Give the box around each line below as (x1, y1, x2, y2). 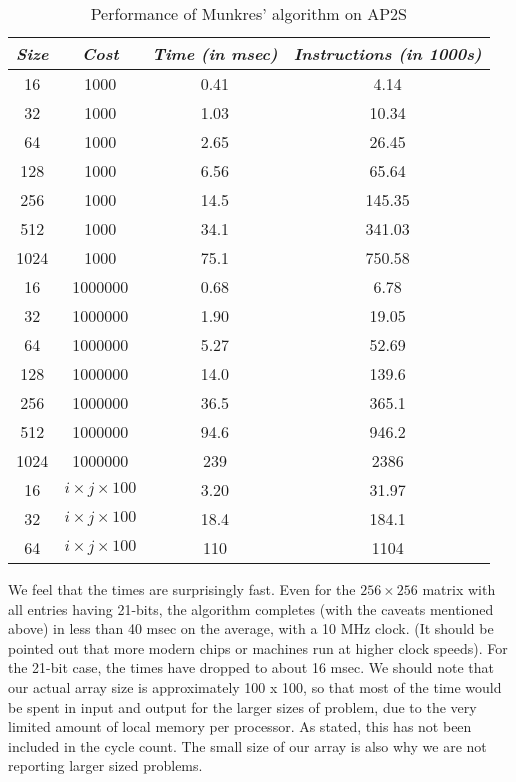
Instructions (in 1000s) (293, 42, 482, 65)
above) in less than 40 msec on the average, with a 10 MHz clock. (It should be (8, 618, 494, 639)
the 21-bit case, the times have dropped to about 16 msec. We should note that (8, 657, 495, 678)
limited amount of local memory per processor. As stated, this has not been (8, 716, 472, 737)
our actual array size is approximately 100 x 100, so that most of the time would (8, 676, 502, 697)
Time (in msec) (152, 42, 278, 65)
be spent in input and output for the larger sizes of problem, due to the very (8, 696, 477, 717)
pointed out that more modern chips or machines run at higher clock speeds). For (8, 637, 508, 658)
